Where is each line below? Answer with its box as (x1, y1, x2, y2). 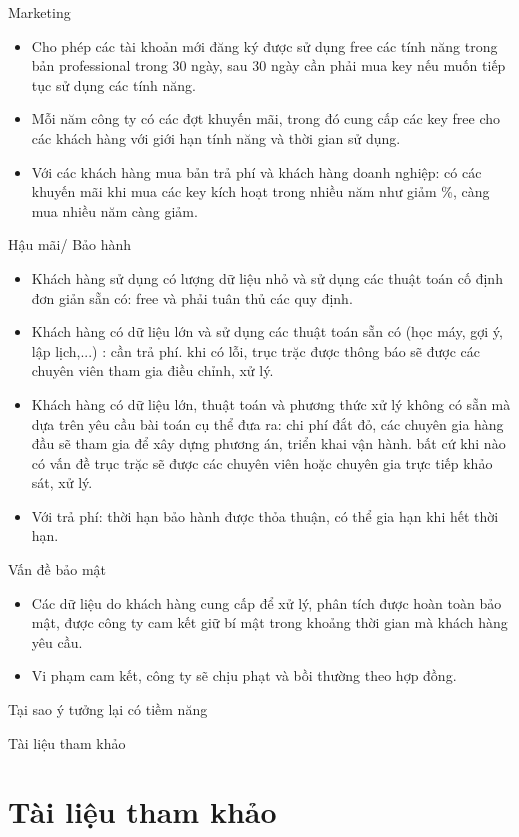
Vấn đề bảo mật (8, 559, 106, 580)
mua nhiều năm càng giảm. (31, 200, 198, 221)
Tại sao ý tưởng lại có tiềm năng (8, 699, 208, 720)
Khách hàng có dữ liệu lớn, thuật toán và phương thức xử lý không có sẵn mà (31, 393, 511, 414)
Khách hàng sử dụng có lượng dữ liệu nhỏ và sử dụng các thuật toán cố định (31, 267, 503, 288)
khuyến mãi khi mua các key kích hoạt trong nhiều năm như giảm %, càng (31, 181, 490, 202)
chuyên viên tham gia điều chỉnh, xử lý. (31, 360, 274, 381)
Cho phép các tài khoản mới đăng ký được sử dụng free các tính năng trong (31, 35, 498, 56)
